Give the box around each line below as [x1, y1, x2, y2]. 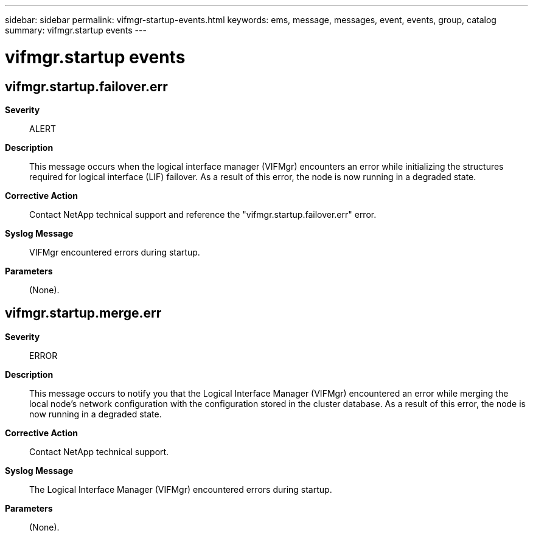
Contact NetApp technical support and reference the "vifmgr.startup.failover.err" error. [29, 209, 377, 220]
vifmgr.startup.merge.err [5, 305, 162, 321]
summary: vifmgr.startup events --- [5, 25, 147, 35]
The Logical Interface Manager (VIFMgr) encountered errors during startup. [29, 484, 332, 495]
